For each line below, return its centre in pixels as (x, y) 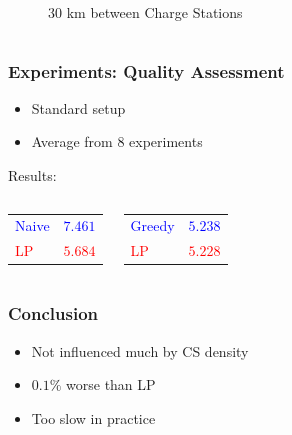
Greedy (152, 225)
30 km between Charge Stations (145, 12)
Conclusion (53, 313)
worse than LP (111, 384)
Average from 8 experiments (117, 141)
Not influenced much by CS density (140, 350)
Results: (32, 175)
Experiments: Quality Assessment (146, 70)
